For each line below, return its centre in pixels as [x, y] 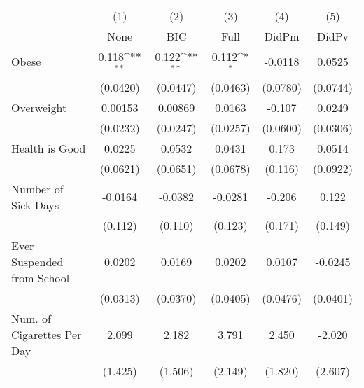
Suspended [37, 261]
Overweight [39, 107]
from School [41, 277]
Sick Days [35, 205]
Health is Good [49, 148]
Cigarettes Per [47, 334]
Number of [37, 188]
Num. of [31, 318]
